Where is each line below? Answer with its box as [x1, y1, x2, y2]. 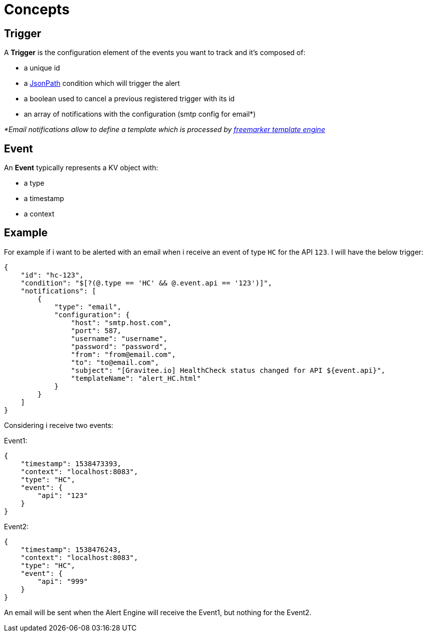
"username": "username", [71, 334, 168, 343]
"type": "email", [54, 302, 122, 311]
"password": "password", [71, 342, 168, 351]
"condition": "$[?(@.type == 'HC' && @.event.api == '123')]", [20, 279, 272, 287]
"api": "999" [37, 577, 88, 585]
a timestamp [24, 194, 64, 203]
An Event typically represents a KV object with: [4, 163, 159, 172]
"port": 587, [71, 326, 122, 335]
